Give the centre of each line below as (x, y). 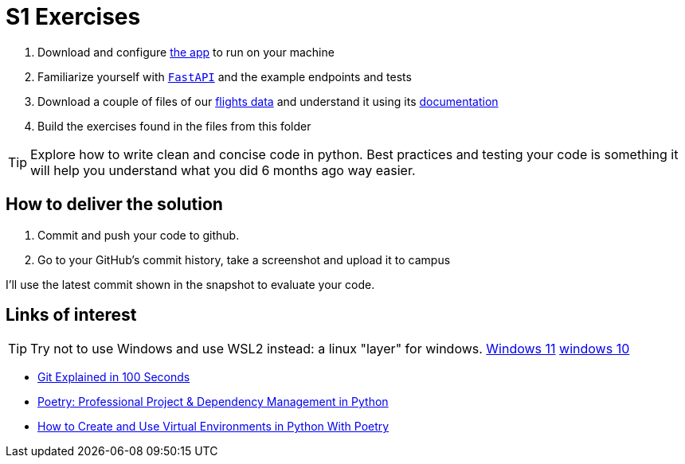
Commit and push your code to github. (139, 235)
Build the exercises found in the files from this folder (174, 126)
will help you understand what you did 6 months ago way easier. (223, 170)
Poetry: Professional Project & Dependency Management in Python (213, 402)
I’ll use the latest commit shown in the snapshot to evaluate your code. (190, 284)
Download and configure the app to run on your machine (186, 52)
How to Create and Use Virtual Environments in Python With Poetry (213, 427)
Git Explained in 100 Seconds (114, 377)
